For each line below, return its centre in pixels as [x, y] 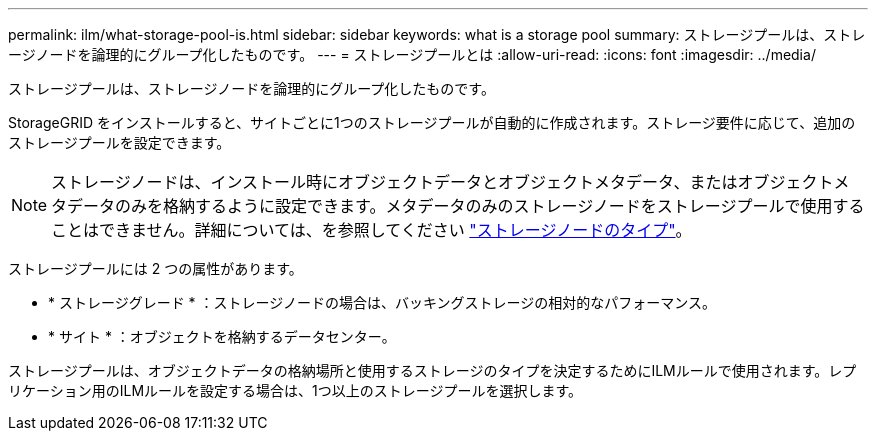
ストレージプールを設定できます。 [119, 142]
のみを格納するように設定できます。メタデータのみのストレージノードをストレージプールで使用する [490, 206]
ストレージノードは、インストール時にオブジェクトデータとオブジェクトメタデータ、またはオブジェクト [442, 182]
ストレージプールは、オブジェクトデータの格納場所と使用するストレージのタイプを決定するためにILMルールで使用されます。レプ [432, 370]
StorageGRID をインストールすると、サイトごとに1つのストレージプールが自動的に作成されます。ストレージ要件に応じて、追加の [432, 122]
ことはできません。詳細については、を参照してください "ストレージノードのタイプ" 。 [371, 230]
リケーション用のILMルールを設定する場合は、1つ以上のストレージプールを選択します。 [295, 390]
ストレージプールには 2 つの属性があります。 [155, 268]
